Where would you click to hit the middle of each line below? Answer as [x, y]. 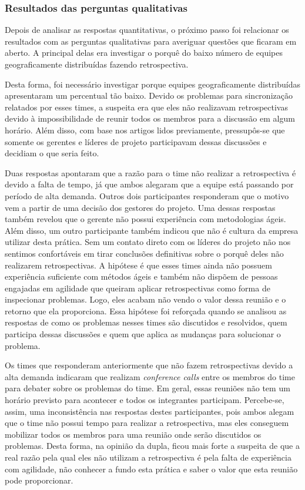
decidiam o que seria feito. [52, 153]
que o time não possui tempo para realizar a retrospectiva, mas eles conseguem [147, 423]
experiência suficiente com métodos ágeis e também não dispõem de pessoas [141, 276]
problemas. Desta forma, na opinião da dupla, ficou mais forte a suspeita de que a [152, 446]
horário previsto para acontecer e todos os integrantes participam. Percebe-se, [145, 400]
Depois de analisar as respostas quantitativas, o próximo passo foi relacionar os [147, 30]
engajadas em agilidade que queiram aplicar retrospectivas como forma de [138, 288]
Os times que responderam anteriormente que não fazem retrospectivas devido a [149, 365]
